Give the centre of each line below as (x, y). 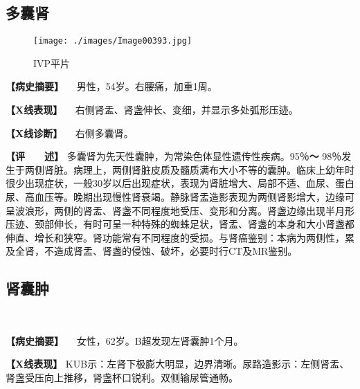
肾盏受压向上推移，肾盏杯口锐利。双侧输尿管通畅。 (122, 377)
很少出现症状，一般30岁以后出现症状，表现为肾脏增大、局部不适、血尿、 (170, 183)
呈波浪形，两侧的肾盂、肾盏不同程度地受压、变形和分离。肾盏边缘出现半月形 (180, 210)
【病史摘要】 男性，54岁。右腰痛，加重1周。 (111, 86)
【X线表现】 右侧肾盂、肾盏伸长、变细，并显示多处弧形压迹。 (152, 110)
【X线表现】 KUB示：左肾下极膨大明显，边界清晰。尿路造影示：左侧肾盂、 (178, 364)
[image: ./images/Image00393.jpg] (113, 41)
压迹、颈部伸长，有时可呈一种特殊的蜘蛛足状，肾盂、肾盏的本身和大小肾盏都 (180, 224)
